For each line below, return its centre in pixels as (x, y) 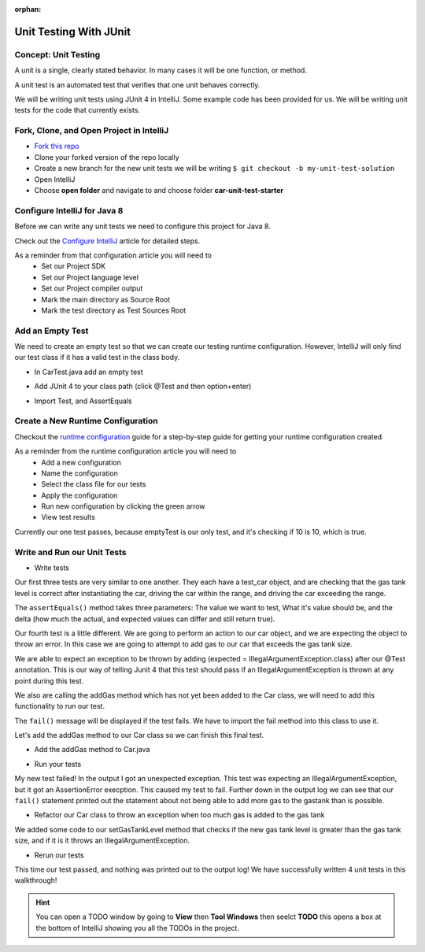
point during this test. (49, 680)
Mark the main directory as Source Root (106, 299)
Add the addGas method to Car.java (92, 750)
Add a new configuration (81, 462)
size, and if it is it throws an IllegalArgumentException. (102, 841)
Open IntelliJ (55, 179)
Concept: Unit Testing (57, 54)
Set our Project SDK (74, 266)
